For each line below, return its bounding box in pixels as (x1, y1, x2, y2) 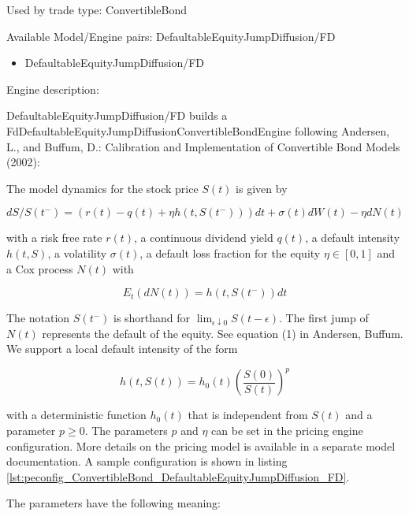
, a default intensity (305, 229, 400, 246)
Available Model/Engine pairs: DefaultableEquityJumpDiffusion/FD (6, 28, 336, 44)
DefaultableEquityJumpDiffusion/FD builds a (6, 107, 228, 124)
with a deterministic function (6, 406, 147, 423)
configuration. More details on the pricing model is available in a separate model (6, 437, 396, 454)
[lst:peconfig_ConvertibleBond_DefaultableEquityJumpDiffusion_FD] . (6, 468, 350, 484)
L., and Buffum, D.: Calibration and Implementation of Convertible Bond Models (6, 138, 400, 154)
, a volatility (47, 244, 107, 261)
